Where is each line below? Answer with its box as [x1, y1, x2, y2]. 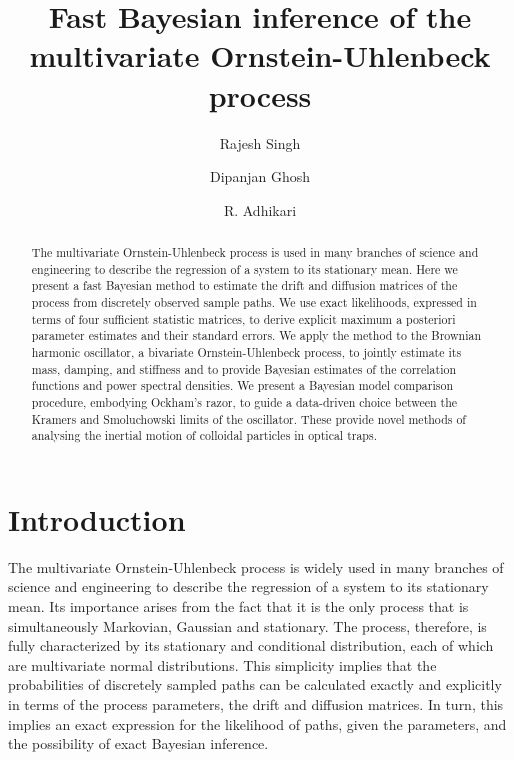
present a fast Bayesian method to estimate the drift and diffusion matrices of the [31, 277, 458, 294]
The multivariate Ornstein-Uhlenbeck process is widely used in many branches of [8, 556, 504, 577]
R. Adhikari [223, 199, 297, 220]
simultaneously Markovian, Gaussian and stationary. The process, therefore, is [8, 615, 487, 636]
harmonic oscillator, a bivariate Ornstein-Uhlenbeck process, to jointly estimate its [31, 344, 462, 361]
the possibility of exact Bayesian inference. [8, 733, 269, 754]
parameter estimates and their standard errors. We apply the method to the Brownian [31, 327, 482, 344]
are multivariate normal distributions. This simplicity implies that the [8, 654, 437, 675]
